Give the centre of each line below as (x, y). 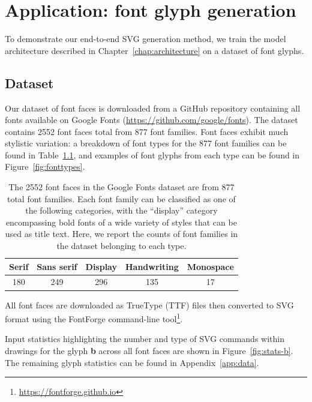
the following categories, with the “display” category (121, 210)
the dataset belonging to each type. (121, 246)
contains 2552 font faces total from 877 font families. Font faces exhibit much (147, 131)
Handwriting (152, 266)
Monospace (210, 266)
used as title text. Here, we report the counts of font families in (121, 234)
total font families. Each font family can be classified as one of (121, 198)
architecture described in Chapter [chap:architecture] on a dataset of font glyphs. (154, 50)
